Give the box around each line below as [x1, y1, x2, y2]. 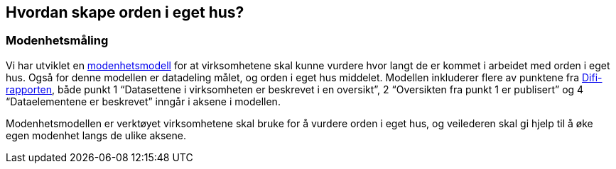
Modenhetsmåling [6, 33, 109, 48]
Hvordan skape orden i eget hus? [6, 4, 244, 21]
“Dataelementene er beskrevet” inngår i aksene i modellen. [6, 95, 281, 107]
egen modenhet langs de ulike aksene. [6, 129, 186, 141]
